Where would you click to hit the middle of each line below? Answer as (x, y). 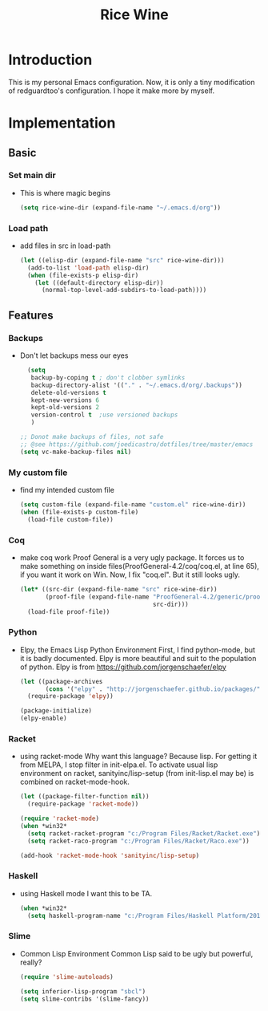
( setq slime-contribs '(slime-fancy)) (84, 999)
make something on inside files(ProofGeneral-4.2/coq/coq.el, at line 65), (140, 566)
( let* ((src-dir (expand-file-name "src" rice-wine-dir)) (118, 589)
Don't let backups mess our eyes (74, 355)
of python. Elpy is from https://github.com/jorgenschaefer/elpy (123, 667)
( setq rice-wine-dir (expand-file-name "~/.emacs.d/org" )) (120, 207)
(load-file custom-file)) (70, 519)
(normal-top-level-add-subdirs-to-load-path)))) (124, 290)
